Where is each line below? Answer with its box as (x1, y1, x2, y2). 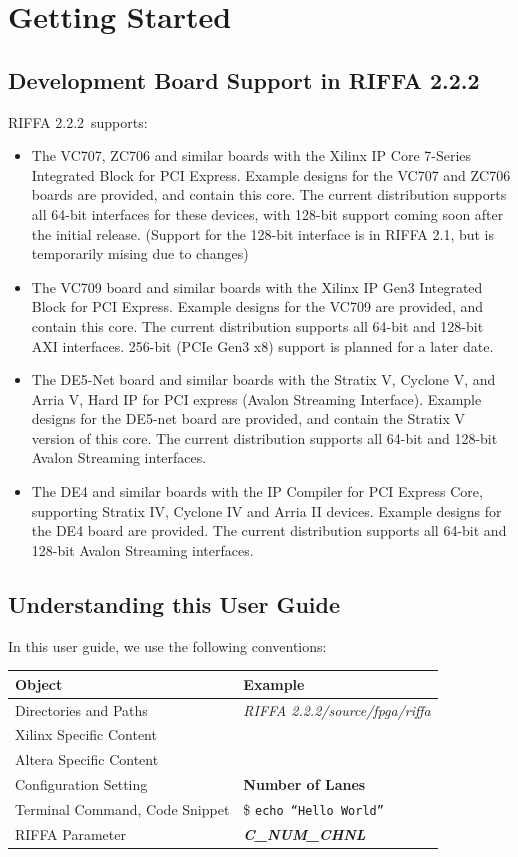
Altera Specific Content (15, 749, 159, 770)
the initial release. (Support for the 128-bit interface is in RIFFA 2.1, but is (31, 223, 495, 244)
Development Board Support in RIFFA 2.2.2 (8, 64, 480, 95)
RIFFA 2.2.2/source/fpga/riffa (243, 699, 431, 720)
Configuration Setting (15, 774, 148, 795)
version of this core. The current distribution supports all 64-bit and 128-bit (31, 427, 498, 448)
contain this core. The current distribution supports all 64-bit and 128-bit (31, 315, 484, 336)
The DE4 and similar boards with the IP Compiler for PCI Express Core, (31, 481, 483, 502)
